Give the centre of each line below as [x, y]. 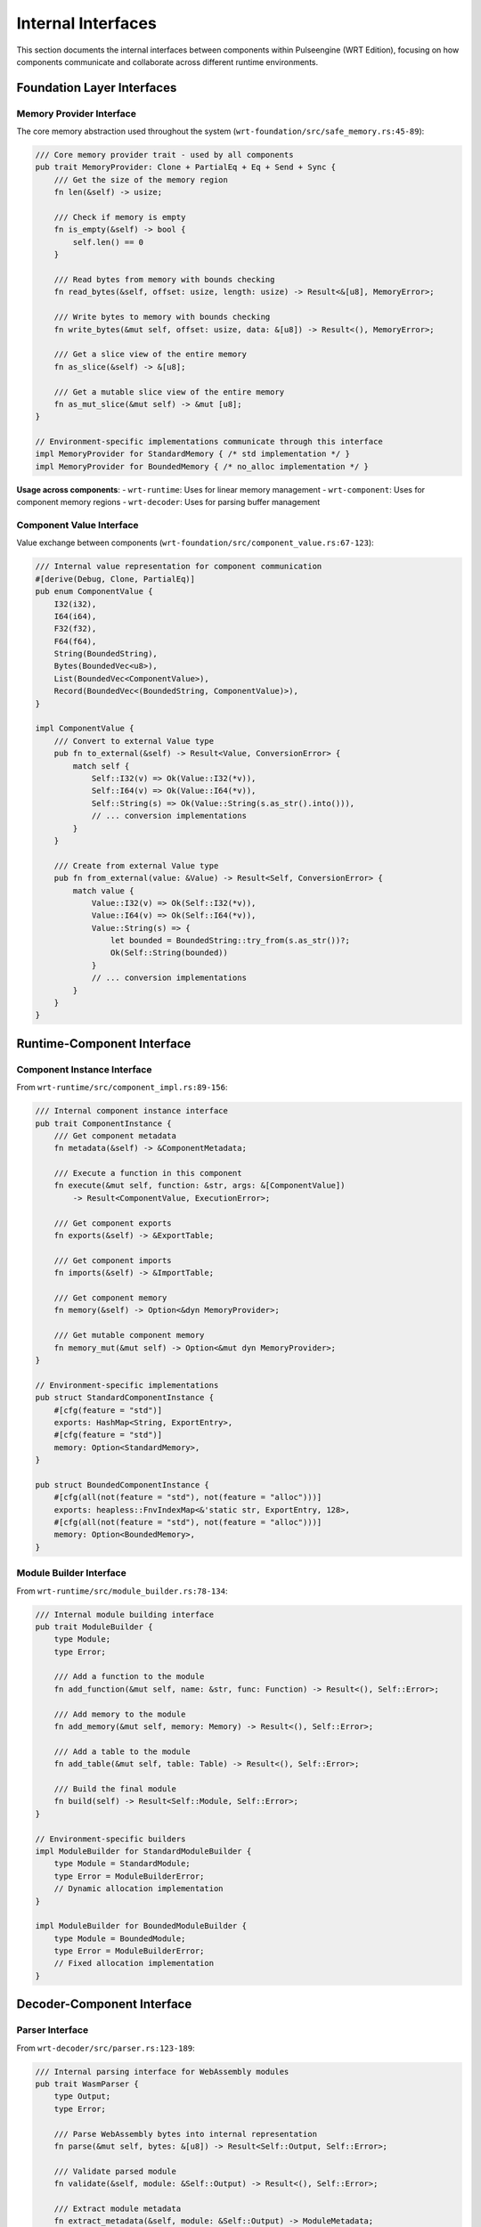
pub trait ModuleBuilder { [94, 1627]
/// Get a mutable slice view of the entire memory [169, 392]
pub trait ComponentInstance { [104, 1123]
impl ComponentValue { [85, 729]
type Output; [82, 2096]
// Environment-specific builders [110, 1839]
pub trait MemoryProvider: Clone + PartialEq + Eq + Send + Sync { [186, 167]
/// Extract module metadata [118, 2208]
